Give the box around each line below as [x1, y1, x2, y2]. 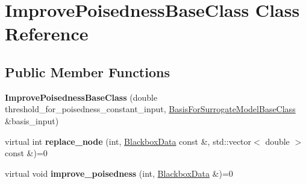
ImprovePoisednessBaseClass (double [5, 90, 158, 103]
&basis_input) [5, 114, 59, 127]
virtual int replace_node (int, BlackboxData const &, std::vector [5, 135, 252, 147]
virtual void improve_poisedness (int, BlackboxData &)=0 [5, 167, 233, 179]
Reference [5, 21, 89, 46]
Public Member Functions [5, 62, 170, 81]
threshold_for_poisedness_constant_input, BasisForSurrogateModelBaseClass [5, 103, 296, 115]
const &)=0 [5, 147, 48, 159]
